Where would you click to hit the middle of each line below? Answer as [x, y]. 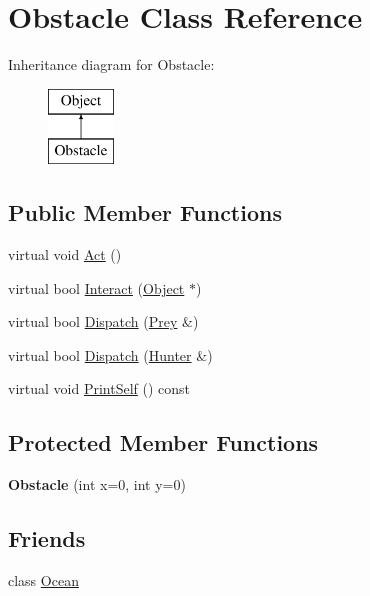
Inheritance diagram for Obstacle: [111, 64]
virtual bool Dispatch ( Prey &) [103, 321]
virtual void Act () [65, 254]
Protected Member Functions [163, 442]
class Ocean [43, 580]
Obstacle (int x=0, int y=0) [97, 484]
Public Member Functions [145, 212]
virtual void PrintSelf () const [99, 388]
